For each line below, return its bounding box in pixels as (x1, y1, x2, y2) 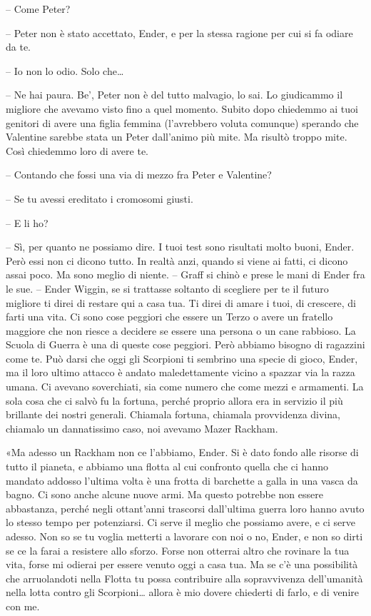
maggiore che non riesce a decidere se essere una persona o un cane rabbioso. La (6, 323, 356, 338)
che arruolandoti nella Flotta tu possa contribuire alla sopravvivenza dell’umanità (6, 570, 363, 585)
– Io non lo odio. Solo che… (6, 63, 124, 78)
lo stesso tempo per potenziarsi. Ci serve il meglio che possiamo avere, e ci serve (6, 515, 355, 530)
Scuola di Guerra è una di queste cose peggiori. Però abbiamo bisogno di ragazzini (6, 337, 365, 352)
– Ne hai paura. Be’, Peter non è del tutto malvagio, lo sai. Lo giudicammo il (6, 87, 343, 102)
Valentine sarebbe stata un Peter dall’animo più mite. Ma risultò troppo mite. (6, 129, 347, 144)
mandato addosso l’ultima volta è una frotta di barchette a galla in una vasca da (6, 473, 358, 488)
